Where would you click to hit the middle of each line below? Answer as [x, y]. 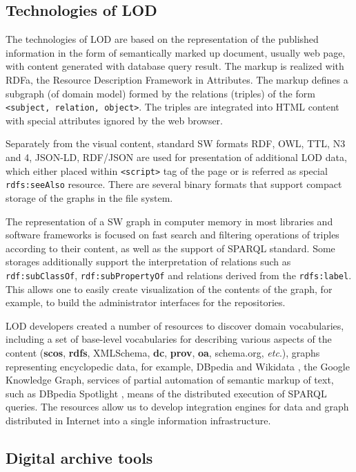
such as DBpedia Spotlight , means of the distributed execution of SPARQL [166, 393]
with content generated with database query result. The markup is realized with [175, 66]
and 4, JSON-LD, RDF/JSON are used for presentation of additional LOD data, [176, 157]
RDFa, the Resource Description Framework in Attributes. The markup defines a [177, 79]
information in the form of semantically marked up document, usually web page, [176, 52]
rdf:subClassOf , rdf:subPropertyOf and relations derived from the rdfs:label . [179, 275]
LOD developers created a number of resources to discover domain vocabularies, [175, 325]
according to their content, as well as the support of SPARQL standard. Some [170, 248]
